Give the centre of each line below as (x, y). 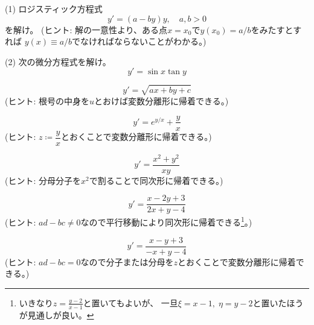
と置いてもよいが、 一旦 (130, 302)
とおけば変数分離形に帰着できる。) (162, 100)
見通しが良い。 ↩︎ (61, 314)
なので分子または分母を (127, 261)
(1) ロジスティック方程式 (54, 8)
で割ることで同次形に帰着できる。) (156, 180)
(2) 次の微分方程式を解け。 (58, 61)
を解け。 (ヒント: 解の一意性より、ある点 (86, 29)
